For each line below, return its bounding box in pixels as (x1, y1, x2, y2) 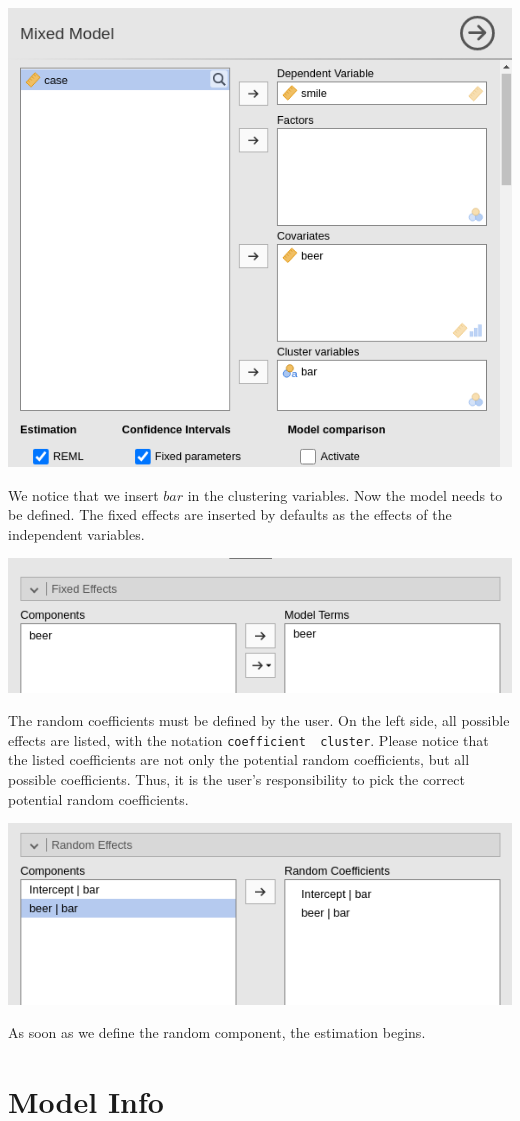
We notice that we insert (8, 484, 159, 505)
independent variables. (8, 523, 145, 544)
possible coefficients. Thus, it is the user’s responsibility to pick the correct (8, 769, 465, 790)
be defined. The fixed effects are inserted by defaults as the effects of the (8, 504, 452, 525)
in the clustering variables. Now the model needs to (187, 484, 503, 505)
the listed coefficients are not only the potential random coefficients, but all (8, 749, 470, 770)
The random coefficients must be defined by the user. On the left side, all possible (8, 710, 510, 731)
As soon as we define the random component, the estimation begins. (8, 1022, 426, 1043)
